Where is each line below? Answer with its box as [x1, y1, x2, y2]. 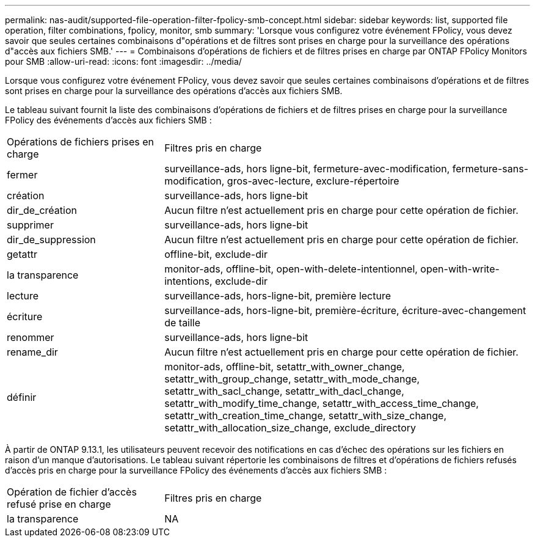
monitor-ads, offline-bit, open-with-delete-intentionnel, [164, 263, 418, 275]
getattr [7, 248, 37, 260]
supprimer [7, 219, 54, 231]
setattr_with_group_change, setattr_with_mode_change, [164, 373, 420, 385]
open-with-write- [420, 263, 500, 275]
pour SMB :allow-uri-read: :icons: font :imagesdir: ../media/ [5, 56, 242, 67]
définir [7, 391, 37, 403]
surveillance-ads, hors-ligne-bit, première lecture [164, 290, 391, 302]
